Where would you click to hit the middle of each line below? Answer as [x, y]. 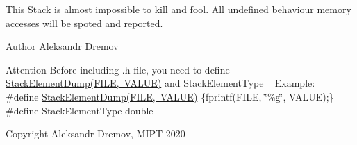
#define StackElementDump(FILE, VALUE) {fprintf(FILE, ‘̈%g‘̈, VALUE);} [170, 96]
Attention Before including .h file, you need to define [118, 69]
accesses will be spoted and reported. [84, 23]
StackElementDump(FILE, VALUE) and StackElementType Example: [160, 83]
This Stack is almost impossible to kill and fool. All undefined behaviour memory [178, 9]
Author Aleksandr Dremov [62, 46]
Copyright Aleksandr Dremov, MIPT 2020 [96, 134]
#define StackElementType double [80, 110]
